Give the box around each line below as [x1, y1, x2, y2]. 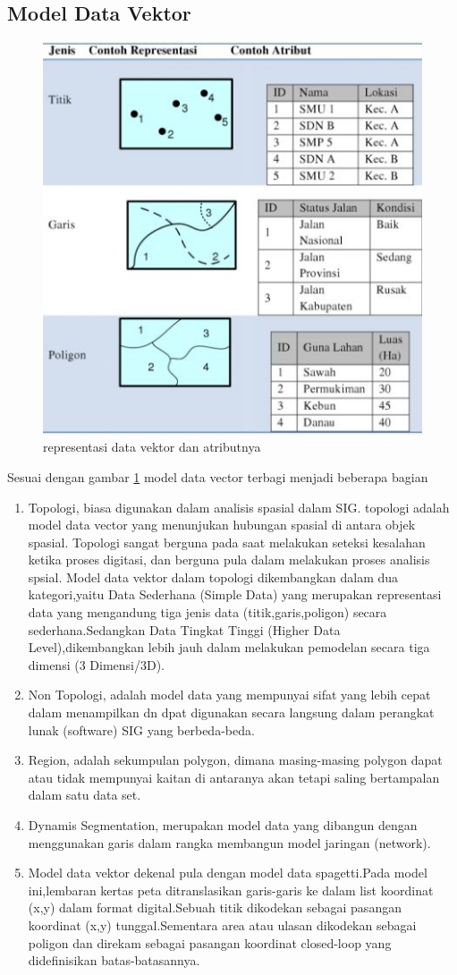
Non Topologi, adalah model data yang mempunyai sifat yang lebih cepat [28, 685, 431, 704]
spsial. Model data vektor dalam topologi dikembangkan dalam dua [28, 567, 399, 586]
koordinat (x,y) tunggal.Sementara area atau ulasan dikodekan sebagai [28, 915, 417, 934]
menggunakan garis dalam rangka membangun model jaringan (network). [28, 833, 431, 852]
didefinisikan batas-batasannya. [28, 951, 200, 970]
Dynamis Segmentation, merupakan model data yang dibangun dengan [28, 816, 418, 834]
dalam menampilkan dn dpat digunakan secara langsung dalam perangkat [28, 703, 435, 722]
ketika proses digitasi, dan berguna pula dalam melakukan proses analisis [28, 550, 430, 569]
